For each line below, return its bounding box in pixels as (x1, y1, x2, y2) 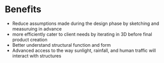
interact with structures (12, 52, 62, 59)
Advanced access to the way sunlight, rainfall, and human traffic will (12, 47, 156, 53)
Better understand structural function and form (12, 42, 111, 48)
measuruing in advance (12, 25, 62, 31)
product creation (12, 37, 48, 43)
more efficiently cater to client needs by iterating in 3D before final (12, 31, 152, 37)
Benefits (5, 4, 42, 15)
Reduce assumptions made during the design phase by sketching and (12, 20, 159, 26)
